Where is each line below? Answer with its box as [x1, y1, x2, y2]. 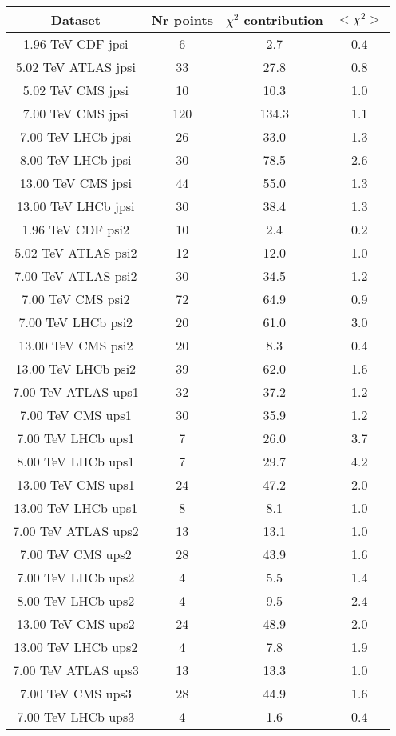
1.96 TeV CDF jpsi [23, 34, 129, 53]
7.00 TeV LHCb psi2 [18, 313, 133, 331]
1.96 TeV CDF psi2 [22, 220, 129, 238]
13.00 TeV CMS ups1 [17, 475, 135, 494]
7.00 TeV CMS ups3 [20, 684, 132, 702]
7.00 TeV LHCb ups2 [17, 568, 135, 586]
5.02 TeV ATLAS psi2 [14, 243, 137, 262]
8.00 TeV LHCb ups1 [17, 452, 135, 470]
